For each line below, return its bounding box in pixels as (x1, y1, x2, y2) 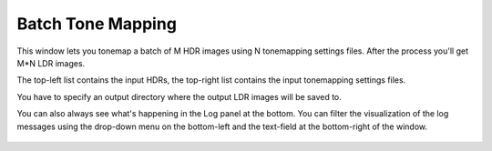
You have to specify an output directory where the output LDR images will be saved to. (16, 91, 342, 102)
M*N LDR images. (16, 57, 86, 68)
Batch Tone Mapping (16, 14, 178, 34)
